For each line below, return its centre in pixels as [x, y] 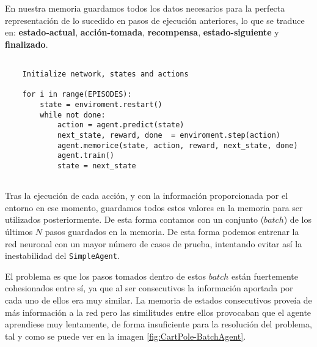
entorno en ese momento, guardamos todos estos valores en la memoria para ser [154, 207]
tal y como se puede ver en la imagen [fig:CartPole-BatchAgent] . [126, 336]
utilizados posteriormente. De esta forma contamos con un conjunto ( [135, 219]
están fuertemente [264, 276]
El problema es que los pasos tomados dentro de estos [105, 276]
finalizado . [27, 44]
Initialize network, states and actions [105, 74]
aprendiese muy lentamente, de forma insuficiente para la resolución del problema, [158, 324]
